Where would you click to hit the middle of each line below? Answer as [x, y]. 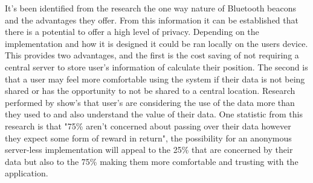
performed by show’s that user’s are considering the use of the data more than [150, 102]
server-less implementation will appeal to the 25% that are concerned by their [149, 150]
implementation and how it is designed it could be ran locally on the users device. [156, 43]
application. [27, 173]
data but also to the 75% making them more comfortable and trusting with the [152, 161]
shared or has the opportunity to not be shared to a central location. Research [150, 91]
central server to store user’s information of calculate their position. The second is [156, 67]
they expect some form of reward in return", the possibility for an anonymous [148, 138]
